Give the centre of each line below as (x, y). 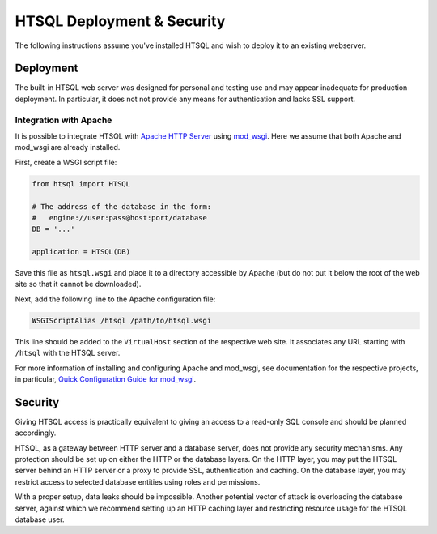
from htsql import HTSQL (81, 184)
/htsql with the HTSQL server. (68, 353)
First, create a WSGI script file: (66, 162)
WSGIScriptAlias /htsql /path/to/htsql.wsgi (122, 320)
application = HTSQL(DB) (81, 252)
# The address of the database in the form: (122, 206)
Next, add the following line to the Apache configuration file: (115, 299)
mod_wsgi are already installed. (68, 147)
